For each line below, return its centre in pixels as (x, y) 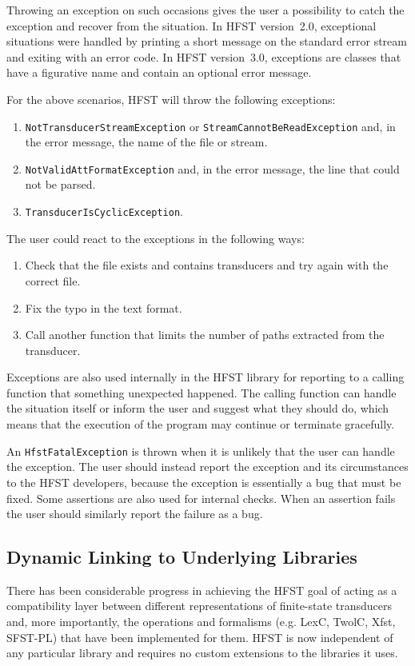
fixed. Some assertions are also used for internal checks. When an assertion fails (201, 498)
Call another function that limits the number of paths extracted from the (205, 335)
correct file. (53, 280)
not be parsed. (60, 184)
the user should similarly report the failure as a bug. (135, 514)
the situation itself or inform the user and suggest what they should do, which (198, 408)
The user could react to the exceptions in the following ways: (156, 238)
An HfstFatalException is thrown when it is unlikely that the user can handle (201, 451)
